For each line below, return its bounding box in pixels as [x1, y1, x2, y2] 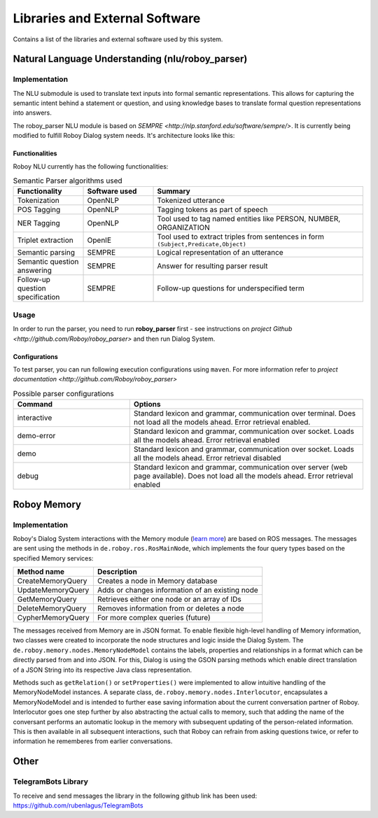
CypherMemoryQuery [17, 613, 90, 623]
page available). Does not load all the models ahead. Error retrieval [133, 471, 353, 481]
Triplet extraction [17, 235, 73, 245]
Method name [17, 567, 65, 577]
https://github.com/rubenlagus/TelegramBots [13, 801, 143, 810]
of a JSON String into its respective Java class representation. [13, 665, 192, 674]
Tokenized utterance [157, 196, 225, 206]
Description [97, 567, 138, 577]
